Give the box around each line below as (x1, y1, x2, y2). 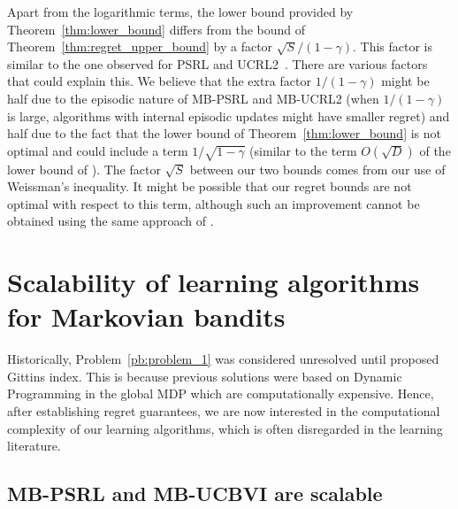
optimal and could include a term (7, 141, 188, 159)
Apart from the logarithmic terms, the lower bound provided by (7, 3, 354, 20)
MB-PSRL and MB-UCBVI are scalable (7, 480, 383, 507)
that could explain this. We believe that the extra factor (7, 72, 311, 90)
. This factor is (353, 37, 433, 56)
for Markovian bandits (7, 298, 286, 335)
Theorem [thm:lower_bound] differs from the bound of (7, 19, 306, 38)
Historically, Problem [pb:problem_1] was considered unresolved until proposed (7, 350, 439, 368)
